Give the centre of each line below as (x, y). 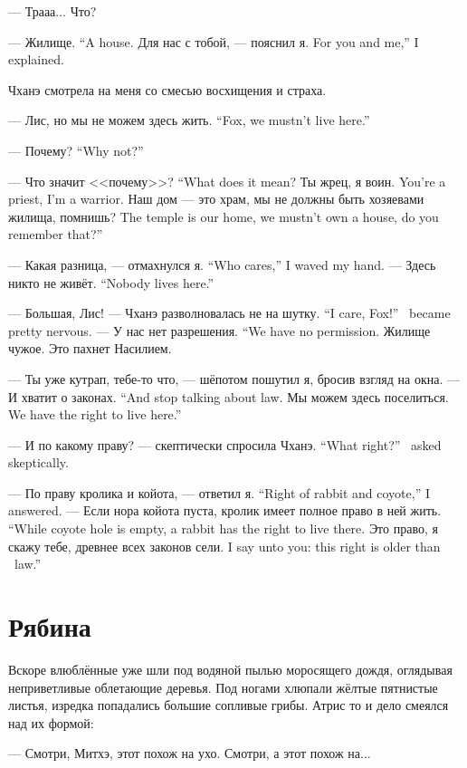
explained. (36, 59)
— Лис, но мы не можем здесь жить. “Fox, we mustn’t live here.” (189, 120)
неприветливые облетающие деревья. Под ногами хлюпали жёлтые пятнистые (223, 687)
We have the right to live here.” (95, 414)
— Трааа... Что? (52, 11)
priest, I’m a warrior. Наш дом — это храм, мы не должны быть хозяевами (216, 199)
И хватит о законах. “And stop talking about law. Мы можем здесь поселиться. (229, 396)
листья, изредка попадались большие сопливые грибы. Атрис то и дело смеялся (229, 705)
